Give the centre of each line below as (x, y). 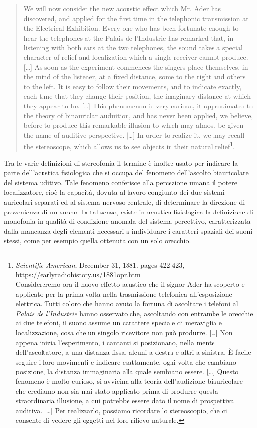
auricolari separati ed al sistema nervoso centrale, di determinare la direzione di (125, 201)
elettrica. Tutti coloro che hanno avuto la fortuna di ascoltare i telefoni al (127, 303)
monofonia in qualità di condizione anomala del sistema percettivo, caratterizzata (127, 221)
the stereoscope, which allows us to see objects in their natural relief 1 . (129, 145)
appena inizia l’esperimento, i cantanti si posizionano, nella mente (115, 342)
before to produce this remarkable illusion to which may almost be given (133, 125)
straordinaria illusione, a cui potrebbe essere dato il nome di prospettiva (125, 401)
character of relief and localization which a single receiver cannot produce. (136, 57)
